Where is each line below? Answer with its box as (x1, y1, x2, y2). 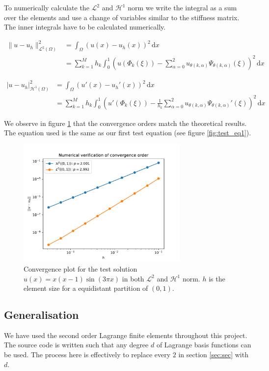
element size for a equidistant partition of (24, 283, 148, 293)
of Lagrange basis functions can (156, 340, 251, 350)
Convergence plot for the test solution (24, 263, 137, 274)
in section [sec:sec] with (178, 349, 248, 360)
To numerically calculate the (4, 2, 89, 12)
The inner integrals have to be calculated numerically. (4, 22, 166, 32)
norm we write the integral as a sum (128, 2, 237, 12)
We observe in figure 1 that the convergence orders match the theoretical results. (4, 118, 247, 128)
